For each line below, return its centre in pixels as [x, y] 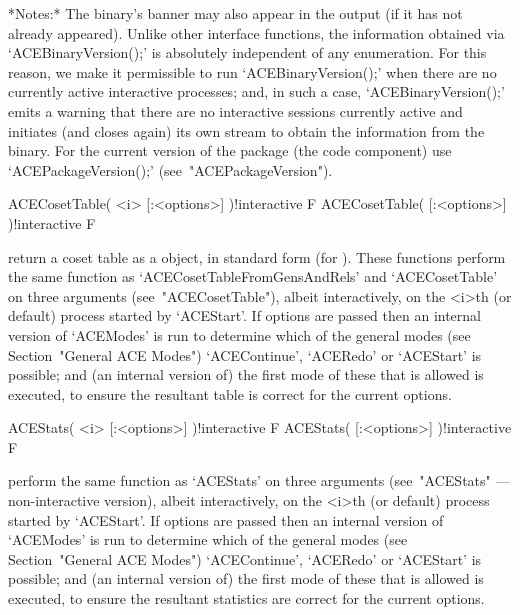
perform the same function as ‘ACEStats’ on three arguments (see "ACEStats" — [259, 480]
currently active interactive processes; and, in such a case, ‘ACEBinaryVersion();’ [256, 91]
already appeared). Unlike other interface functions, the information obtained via [256, 32]
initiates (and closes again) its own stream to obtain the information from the [246, 130]
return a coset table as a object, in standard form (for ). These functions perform [257, 256]
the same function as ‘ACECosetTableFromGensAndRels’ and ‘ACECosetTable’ [253, 276]
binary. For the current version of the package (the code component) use [230, 150]
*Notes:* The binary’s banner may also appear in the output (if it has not [235, 13]
